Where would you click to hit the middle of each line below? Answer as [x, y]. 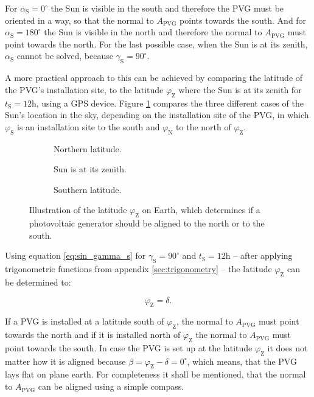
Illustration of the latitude [78, 210]
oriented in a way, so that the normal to [79, 20]
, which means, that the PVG [242, 361]
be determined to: [38, 282]
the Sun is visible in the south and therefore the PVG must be [167, 8]
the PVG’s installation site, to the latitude [84, 89]
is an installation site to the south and [89, 126]
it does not [288, 347]
